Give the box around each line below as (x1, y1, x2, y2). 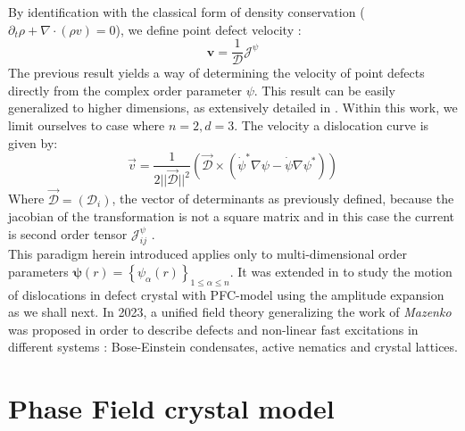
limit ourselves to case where (8, 116, 165, 135)
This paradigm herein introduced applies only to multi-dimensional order (8, 245, 407, 263)
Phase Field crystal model (8, 390, 335, 427)
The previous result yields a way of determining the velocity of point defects (8, 63, 425, 82)
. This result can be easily (253, 80, 395, 99)
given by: (8, 133, 58, 152)
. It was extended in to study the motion (229, 261, 453, 280)
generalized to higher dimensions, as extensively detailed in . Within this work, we (8, 98, 458, 117)
